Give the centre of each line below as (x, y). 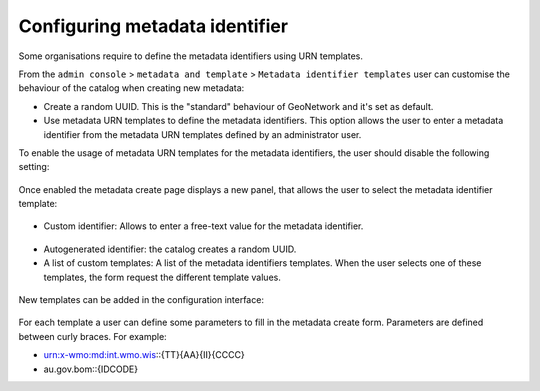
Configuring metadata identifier (153, 26)
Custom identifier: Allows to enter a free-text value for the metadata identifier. (203, 226)
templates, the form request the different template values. (162, 277)
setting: (34, 167)
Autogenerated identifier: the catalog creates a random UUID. (170, 249)
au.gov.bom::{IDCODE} (91, 369)
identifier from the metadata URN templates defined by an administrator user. (202, 134)
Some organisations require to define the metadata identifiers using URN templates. (191, 56)
